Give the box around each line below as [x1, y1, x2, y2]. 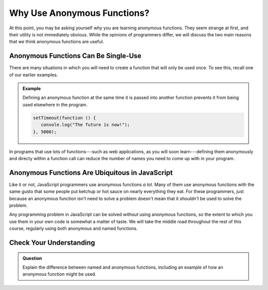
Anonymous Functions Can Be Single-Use [9, 52, 141, 60]
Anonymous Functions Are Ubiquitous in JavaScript [9, 168, 173, 177]
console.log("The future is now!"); [40, 122, 130, 128]
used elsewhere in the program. [22, 101, 88, 107]
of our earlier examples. [9, 72, 58, 78]
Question [22, 255, 42, 261]
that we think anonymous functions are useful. [9, 39, 104, 45]
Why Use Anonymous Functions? [9, 7, 150, 18]
